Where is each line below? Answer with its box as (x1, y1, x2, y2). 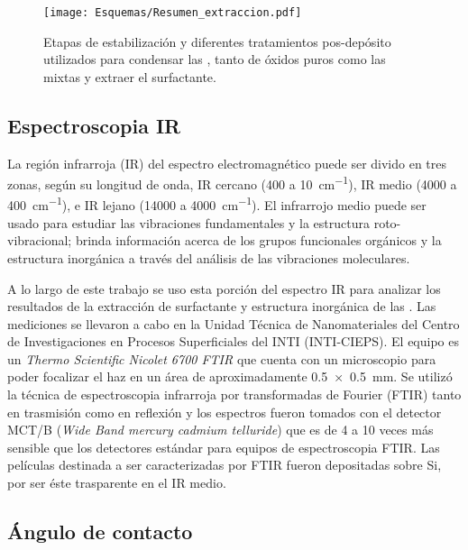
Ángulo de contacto (7, 518, 193, 545)
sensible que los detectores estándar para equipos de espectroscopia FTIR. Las (7, 437, 440, 456)
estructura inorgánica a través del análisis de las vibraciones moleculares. (7, 248, 410, 267)
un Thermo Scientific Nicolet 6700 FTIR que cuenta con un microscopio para (7, 349, 436, 368)
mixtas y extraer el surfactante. (43, 67, 216, 86)
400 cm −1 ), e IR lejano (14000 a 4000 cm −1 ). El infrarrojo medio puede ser (7, 193, 427, 215)
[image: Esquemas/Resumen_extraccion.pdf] (43, 6, 302, 19)
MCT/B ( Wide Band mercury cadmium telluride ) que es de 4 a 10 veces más (7, 420, 434, 439)
